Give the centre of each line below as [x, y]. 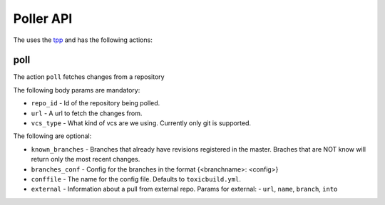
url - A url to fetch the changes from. [87, 113]
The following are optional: [52, 136]
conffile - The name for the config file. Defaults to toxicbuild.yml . [136, 179]
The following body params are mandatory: [77, 90]
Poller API [43, 19]
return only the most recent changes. [86, 159]
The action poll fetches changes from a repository [89, 77]
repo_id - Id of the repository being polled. [96, 103]
